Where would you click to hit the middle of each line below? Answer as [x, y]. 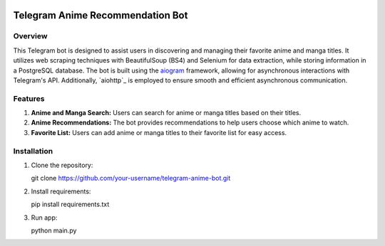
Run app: [44, 218]
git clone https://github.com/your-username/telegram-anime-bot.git [131, 178]
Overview [30, 36]
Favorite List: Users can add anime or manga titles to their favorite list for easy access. [159, 132]
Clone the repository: [62, 165]
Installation [33, 151]
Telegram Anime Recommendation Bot [101, 15]
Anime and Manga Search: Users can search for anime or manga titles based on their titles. [166, 113]
